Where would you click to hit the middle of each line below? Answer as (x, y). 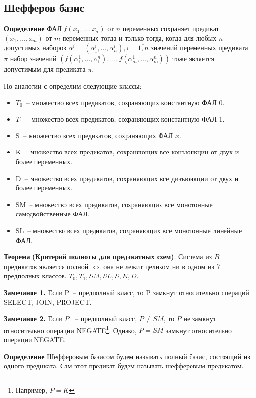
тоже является (193, 58)
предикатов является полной (46, 266)
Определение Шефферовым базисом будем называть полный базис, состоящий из (127, 356)
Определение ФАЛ (33, 28)
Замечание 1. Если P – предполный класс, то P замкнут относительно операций (127, 292)
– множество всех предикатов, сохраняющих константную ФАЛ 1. (125, 119)
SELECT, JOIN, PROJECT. (48, 302)
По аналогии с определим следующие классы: (73, 85)
